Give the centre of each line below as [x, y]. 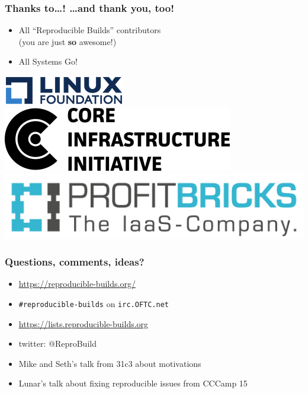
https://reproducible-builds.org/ [77, 284]
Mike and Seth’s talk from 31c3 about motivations [110, 363]
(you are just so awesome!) [68, 41]
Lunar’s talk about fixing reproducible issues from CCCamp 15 [133, 383]
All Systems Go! [48, 61]
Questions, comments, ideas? [75, 262]
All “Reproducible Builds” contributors [90, 30]
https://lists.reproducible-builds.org [84, 323]
